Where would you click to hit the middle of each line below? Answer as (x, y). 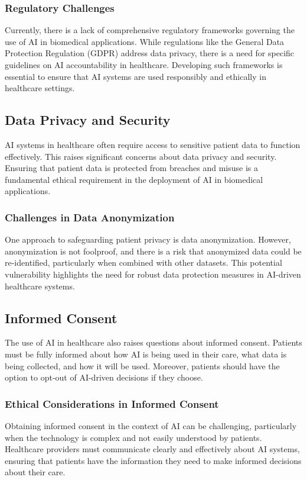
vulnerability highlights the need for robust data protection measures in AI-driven (153, 274)
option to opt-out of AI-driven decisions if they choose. (104, 377)
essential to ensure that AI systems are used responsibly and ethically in (135, 76)
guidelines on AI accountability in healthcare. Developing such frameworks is (144, 65)
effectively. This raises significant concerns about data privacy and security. (141, 156)
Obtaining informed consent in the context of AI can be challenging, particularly (151, 425)
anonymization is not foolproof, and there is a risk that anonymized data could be (153, 251)
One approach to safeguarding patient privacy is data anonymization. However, (148, 239)
